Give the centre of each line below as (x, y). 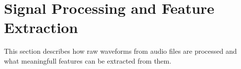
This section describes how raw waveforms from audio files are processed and (120, 51)
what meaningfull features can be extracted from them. (88, 60)
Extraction (41, 27)
